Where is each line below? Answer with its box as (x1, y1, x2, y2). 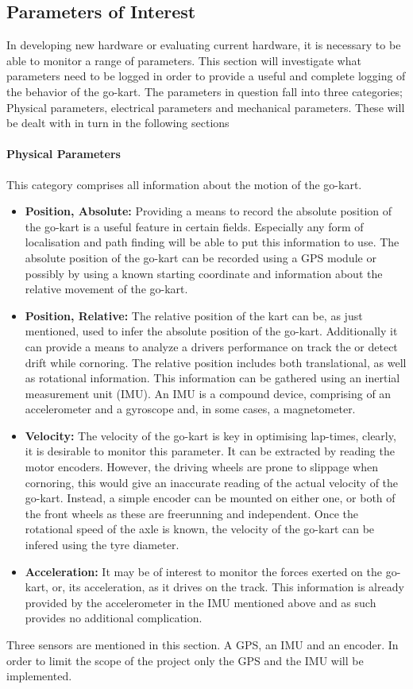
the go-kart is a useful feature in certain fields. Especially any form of (25, 218, 364, 234)
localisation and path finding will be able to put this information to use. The (25, 234, 399, 250)
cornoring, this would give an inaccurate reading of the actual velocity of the (25, 474, 399, 490)
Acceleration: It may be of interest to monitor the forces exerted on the (25, 563, 382, 579)
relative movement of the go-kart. (25, 281, 188, 297)
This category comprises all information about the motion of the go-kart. (6, 176, 362, 192)
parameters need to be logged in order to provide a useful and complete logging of (6, 68, 406, 84)
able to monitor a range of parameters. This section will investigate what (6, 52, 361, 68)
